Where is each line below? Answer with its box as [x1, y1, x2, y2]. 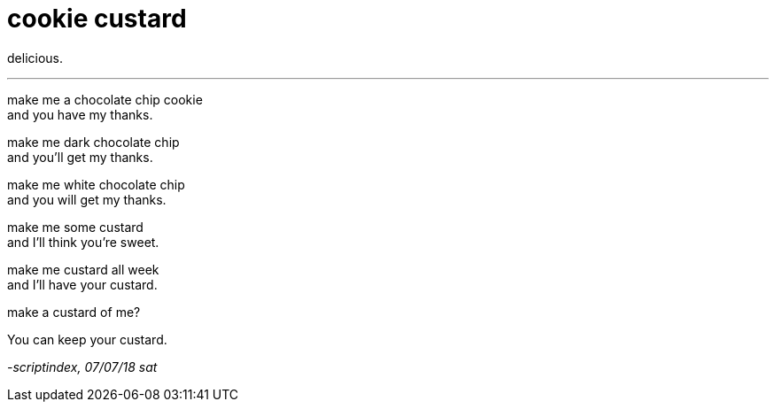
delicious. [7, 50, 63, 66]
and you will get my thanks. [7, 191, 167, 207]
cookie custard [7, 4, 187, 34]
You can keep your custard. [7, 331, 167, 347]
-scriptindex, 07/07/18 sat [7, 359, 158, 374]
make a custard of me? [7, 304, 141, 320]
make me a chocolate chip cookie [7, 91, 203, 107]
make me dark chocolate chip [7, 134, 180, 150]
